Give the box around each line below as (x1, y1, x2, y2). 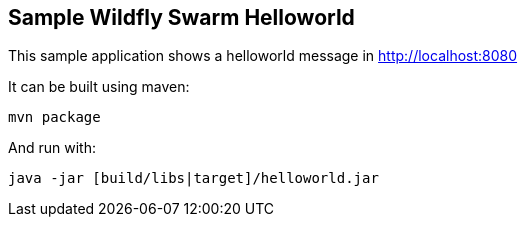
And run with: (8, 139, 96, 157)
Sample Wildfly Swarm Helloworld (8, 5, 355, 30)
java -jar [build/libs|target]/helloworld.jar (8, 170, 379, 187)
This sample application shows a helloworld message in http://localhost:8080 (8, 47, 518, 65)
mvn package (8, 109, 101, 126)
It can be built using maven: (8, 78, 190, 96)
